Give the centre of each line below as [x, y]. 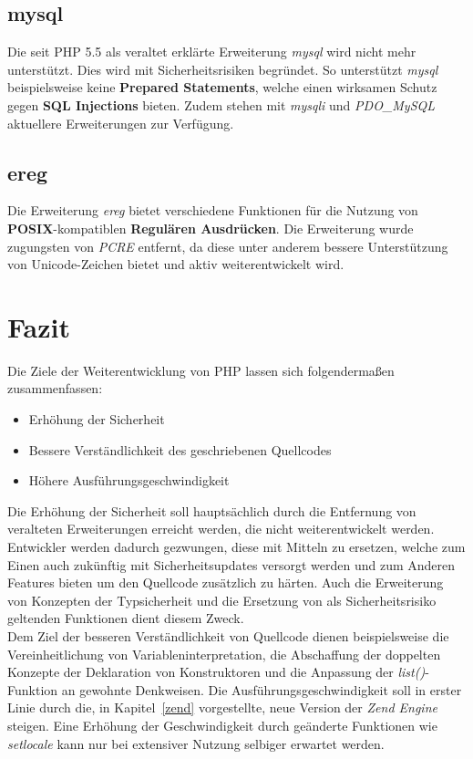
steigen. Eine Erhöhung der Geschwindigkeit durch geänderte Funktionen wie [222, 725]
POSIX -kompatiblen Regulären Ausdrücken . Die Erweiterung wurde [211, 228]
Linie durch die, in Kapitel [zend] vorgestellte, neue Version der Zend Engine [222, 707]
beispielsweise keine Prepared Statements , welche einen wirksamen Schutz [222, 87]
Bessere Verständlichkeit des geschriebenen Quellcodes [180, 449]
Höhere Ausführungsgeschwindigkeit [129, 480]
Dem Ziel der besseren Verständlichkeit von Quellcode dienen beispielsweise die [228, 636]
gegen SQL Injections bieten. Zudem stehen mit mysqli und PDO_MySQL [221, 104]
